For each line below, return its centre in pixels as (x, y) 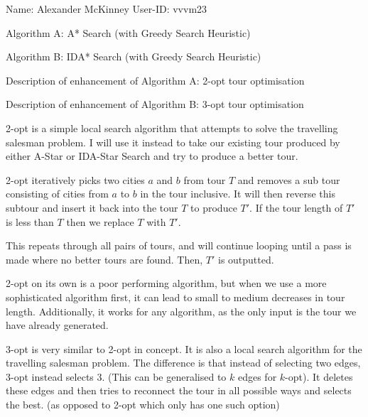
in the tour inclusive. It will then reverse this (238, 194)
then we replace (100, 221)
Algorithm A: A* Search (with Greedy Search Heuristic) (128, 32)
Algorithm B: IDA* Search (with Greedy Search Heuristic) (134, 56)
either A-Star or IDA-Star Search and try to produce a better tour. (152, 156)
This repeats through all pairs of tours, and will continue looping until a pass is (179, 245)
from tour (205, 179)
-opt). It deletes (319, 376)
